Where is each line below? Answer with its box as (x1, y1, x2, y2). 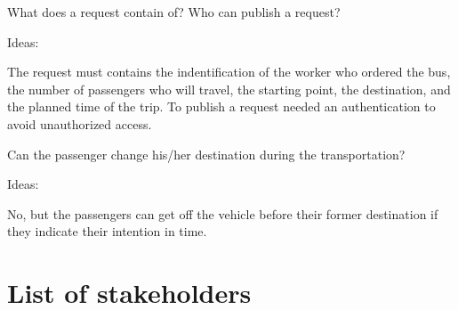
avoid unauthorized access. (7, 114, 152, 133)
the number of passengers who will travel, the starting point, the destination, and (7, 79, 451, 98)
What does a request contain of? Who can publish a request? (7, 3, 341, 20)
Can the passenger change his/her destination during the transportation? (7, 144, 406, 163)
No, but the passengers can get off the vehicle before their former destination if (7, 204, 438, 223)
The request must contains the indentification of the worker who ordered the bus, (7, 62, 451, 81)
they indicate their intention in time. (7, 222, 207, 241)
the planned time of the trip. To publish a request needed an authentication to (7, 97, 436, 116)
